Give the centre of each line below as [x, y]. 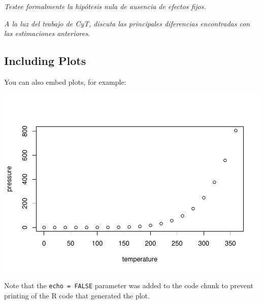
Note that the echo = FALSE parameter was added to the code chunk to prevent [129, 285]
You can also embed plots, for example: [65, 81]
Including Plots [45, 61]
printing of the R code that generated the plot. [77, 295]
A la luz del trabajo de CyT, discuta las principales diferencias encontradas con [127, 23]
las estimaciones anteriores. [47, 33]
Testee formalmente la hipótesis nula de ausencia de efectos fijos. [105, 6]
